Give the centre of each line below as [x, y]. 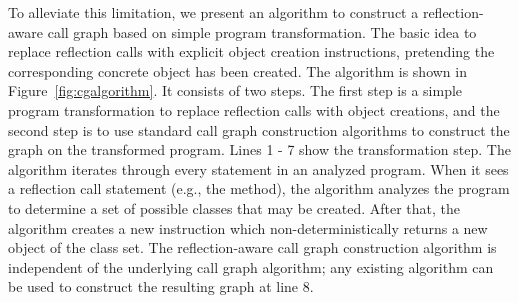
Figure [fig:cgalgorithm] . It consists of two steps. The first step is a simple [235, 90]
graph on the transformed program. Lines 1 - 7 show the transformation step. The [259, 149]
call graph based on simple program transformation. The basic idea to [262, 31]
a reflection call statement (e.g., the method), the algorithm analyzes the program [259, 188]
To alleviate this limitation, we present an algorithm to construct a [213, 12]
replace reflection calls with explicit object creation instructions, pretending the [251, 51]
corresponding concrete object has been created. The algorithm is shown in [237, 70]
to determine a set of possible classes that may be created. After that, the [234, 207]
